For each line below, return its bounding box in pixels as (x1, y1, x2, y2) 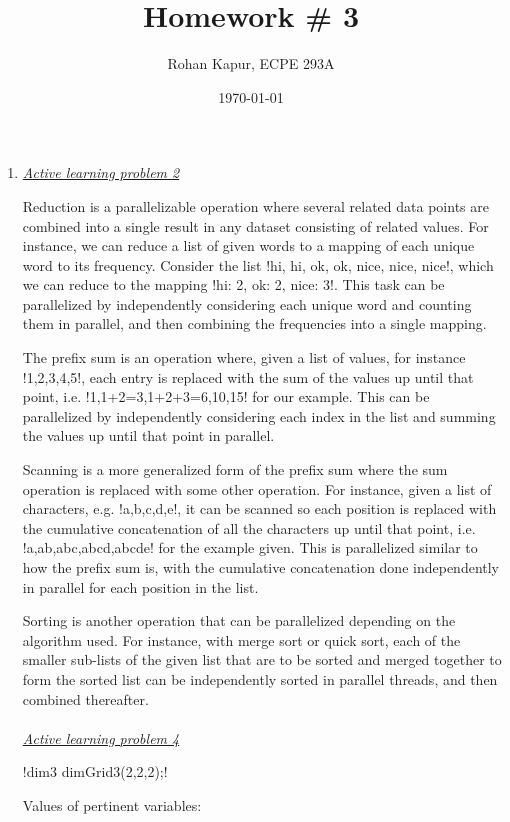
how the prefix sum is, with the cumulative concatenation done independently (22, 557, 500, 577)
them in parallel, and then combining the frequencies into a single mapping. (22, 313, 487, 334)
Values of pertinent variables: (22, 794, 202, 815)
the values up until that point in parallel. (22, 425, 275, 446)
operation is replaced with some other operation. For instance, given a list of (22, 478, 492, 499)
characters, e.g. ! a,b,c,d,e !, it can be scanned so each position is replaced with (22, 498, 497, 519)
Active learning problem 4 (22, 727, 180, 748)
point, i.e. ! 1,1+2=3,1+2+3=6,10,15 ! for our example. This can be (22, 386, 430, 407)
